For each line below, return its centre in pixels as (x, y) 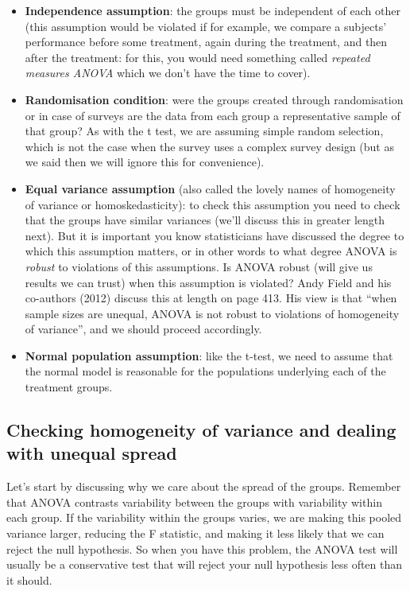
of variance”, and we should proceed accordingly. (143, 329)
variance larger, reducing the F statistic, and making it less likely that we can (195, 533)
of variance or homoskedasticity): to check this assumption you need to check (213, 204)
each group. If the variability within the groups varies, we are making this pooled (204, 517)
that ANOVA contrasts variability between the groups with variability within (194, 502)
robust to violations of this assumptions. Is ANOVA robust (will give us (199, 266)
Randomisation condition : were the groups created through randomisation (214, 99)
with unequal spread (92, 453)
